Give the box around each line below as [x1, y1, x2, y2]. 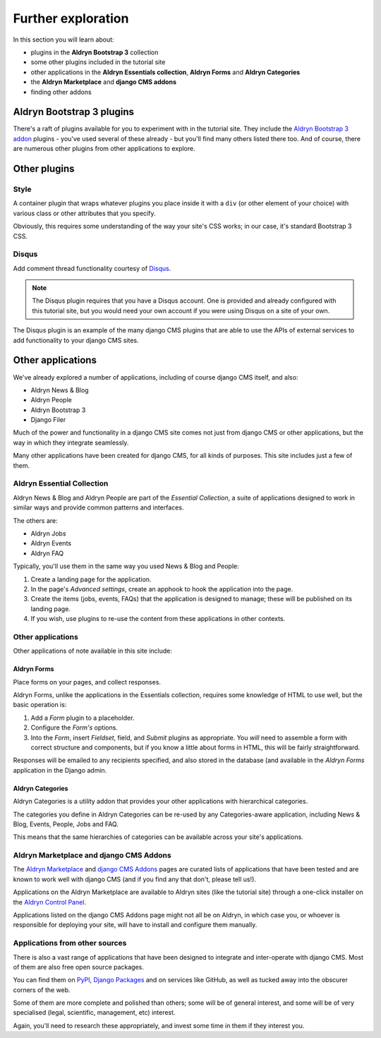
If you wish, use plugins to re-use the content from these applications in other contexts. [30, 615, 286, 623]
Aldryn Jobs [30, 529, 66, 538]
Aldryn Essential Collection [13, 478, 109, 488]
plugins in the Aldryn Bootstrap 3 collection [30, 48, 159, 56]
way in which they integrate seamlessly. [13, 438, 129, 447]
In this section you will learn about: [13, 35, 114, 44]
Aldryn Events [30, 539, 72, 548]
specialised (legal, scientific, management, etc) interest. [13, 1008, 176, 1017]
